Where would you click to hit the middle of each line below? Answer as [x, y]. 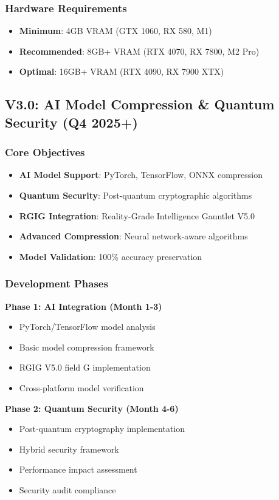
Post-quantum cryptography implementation [102, 429]
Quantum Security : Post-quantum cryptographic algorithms [136, 195]
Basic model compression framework [87, 347]
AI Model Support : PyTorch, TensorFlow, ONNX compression [141, 175]
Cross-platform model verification [81, 387]
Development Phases [57, 283]
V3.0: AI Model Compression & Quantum [140, 104]
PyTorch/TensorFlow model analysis [87, 327]
